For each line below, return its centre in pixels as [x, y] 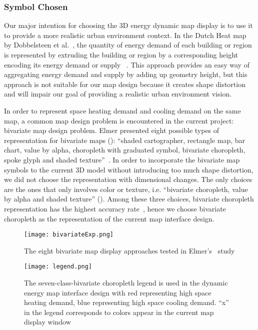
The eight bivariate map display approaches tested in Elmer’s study [129, 250]
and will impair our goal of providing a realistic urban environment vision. [118, 94]
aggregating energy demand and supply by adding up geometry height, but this [126, 74]
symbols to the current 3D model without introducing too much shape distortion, [129, 169]
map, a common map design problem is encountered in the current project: [119, 120]
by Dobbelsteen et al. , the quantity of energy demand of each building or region [128, 45]
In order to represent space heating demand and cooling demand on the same [122, 110]
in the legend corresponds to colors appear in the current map [119, 312]
